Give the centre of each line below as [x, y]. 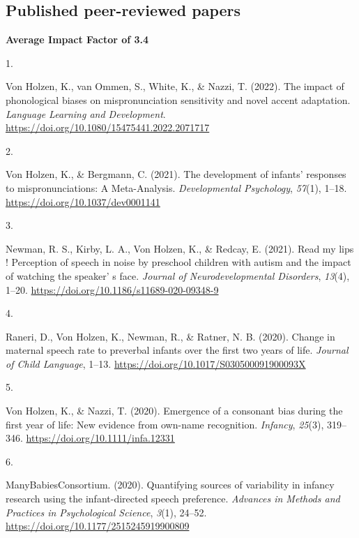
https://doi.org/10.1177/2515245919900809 [98, 526]
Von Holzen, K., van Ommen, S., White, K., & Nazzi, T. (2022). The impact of [175, 86]
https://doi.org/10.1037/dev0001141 [83, 201]
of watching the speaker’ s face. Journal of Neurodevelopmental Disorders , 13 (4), [178, 275]
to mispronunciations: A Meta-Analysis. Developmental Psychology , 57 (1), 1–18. [176, 187]
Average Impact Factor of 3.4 [77, 39]
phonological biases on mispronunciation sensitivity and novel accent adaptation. [178, 99]
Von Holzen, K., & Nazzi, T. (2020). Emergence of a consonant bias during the [174, 411]
